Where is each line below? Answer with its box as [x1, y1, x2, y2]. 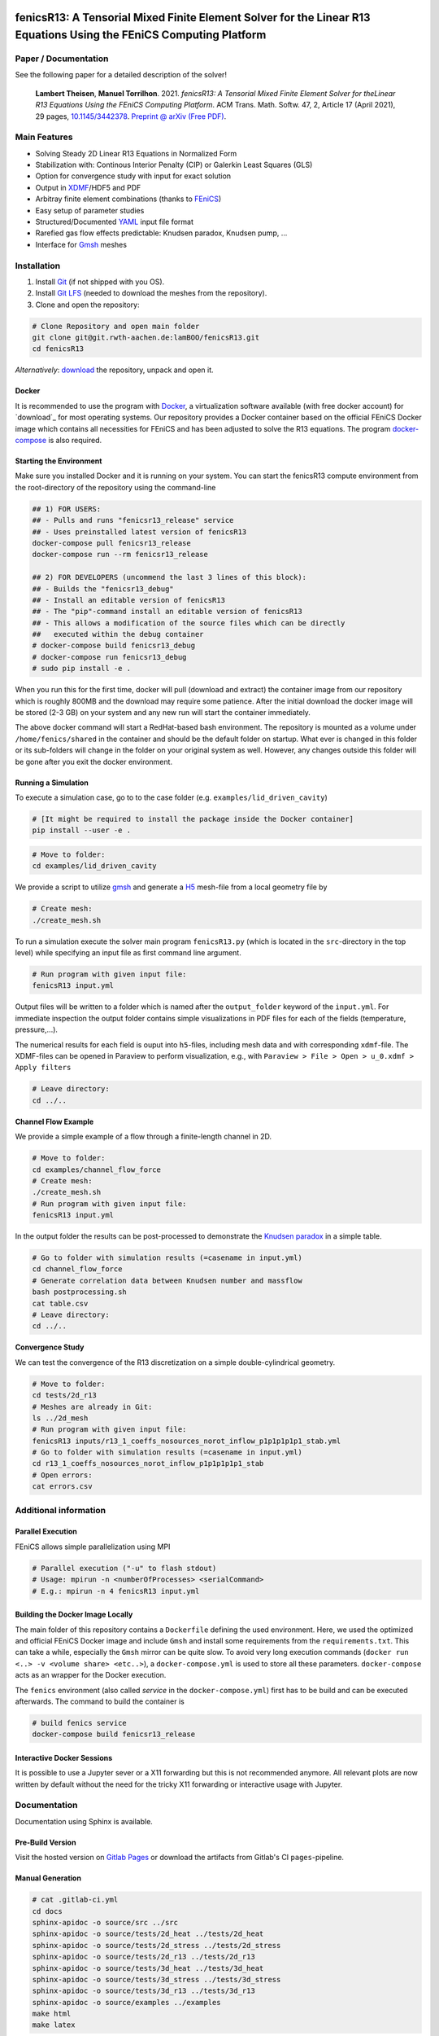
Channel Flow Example [15, 1117, 94, 1126]
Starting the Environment [15, 456, 102, 466]
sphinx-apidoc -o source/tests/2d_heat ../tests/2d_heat [32, 1929, 264, 1938]
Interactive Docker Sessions [15, 1753, 113, 1762]
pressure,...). [15, 1025, 59, 1034]
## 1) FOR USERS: [32, 504, 102, 513]
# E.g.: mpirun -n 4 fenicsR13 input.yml [32, 1586, 200, 1595]
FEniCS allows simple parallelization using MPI [15, 1542, 171, 1551]
